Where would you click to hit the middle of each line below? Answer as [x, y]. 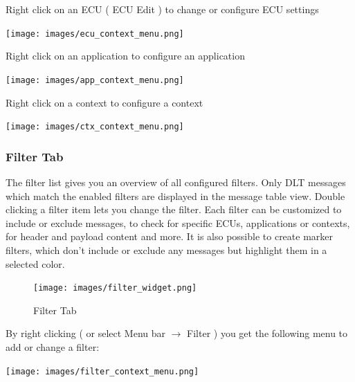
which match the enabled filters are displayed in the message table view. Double [175, 195]
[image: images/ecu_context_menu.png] [95, 34]
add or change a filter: [53, 346]
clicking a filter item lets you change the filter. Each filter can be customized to [174, 209]
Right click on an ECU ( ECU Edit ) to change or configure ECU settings [162, 9]
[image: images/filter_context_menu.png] [102, 371]
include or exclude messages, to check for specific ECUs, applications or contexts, [178, 222]
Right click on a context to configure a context [104, 102]
